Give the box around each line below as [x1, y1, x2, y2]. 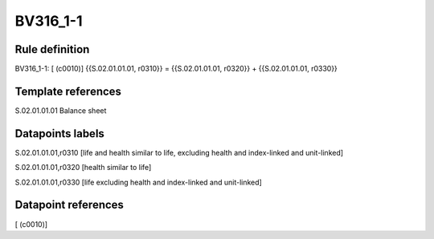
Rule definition [14, 43, 90, 56]
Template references [14, 84, 122, 98]
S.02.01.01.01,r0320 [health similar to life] [14, 163, 152, 172]
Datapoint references [14, 198, 125, 212]
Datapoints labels [14, 127, 104, 140]
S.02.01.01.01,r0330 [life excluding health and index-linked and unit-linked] [14, 177, 263, 187]
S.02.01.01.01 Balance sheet [14, 105, 107, 115]
